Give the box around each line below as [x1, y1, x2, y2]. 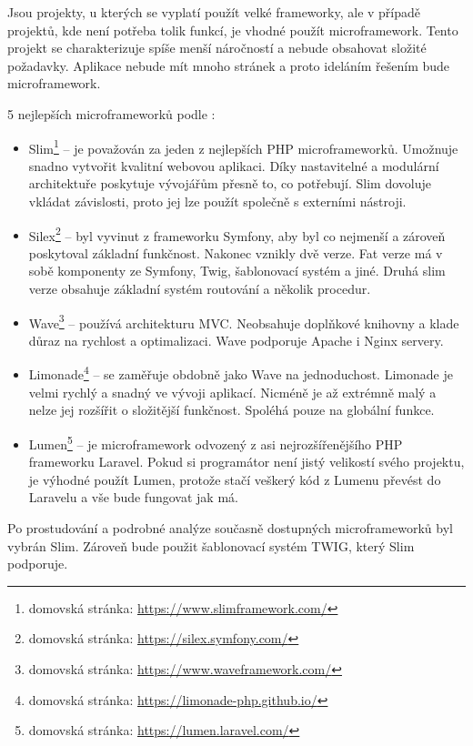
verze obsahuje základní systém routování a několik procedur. [28, 279, 371, 298]
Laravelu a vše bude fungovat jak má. [28, 488, 238, 507]
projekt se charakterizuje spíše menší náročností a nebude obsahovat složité [7, 38, 427, 57]
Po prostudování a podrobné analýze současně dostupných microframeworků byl [7, 518, 453, 537]
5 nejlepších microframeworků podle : [7, 104, 216, 123]
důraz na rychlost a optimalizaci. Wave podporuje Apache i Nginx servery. [28, 330, 444, 349]
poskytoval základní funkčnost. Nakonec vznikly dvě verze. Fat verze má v [28, 243, 443, 262]
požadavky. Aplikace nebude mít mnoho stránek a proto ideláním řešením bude [7, 55, 450, 75]
